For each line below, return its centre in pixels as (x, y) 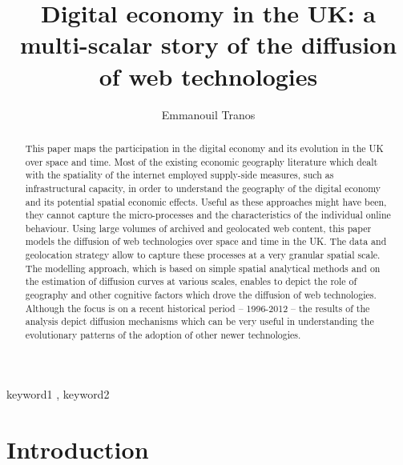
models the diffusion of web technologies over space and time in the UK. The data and (206, 241)
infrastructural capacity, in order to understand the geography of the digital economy (203, 188)
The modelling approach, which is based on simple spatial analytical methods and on (203, 268)
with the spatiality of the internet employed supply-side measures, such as (179, 175)
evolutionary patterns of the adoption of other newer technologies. (163, 335)
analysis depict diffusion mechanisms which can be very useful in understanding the (199, 321)
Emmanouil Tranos (208, 114)
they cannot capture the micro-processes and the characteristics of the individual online (208, 215)
